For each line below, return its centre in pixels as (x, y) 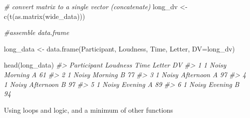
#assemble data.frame (37, 32)
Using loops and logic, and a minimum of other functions (89, 110)
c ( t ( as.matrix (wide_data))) (45, 16)
